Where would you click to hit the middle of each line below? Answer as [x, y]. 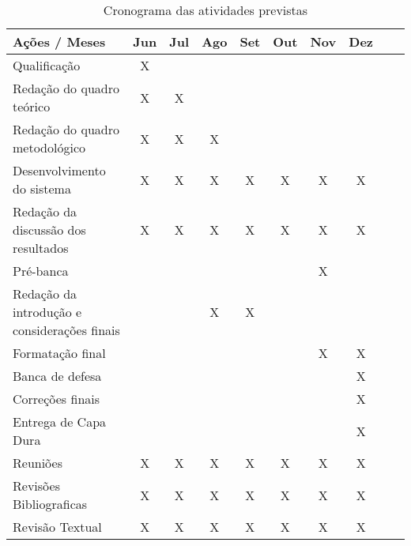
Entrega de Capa [60, 422]
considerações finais [66, 330]
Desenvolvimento [59, 170]
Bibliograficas [50, 504]
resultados [41, 248]
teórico [32, 106]
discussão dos [49, 230]
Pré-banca [41, 271]
